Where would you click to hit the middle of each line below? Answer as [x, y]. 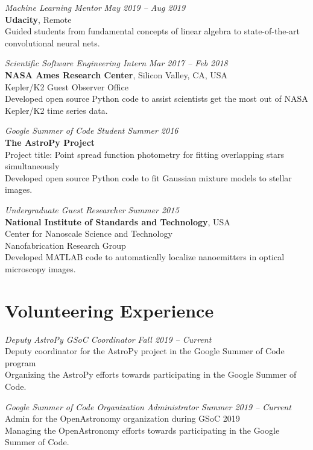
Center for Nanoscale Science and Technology [89, 233]
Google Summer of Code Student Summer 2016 [92, 130]
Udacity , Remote [38, 19]
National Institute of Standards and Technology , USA [118, 221]
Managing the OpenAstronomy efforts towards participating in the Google [142, 430]
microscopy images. [40, 268]
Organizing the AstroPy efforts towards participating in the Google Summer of [151, 374]
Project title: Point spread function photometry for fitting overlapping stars [144, 154]
